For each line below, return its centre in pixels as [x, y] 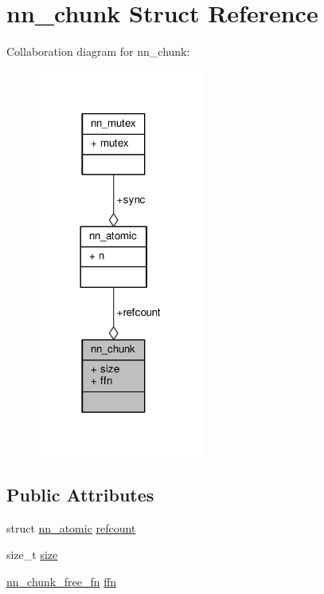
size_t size [32, 555]
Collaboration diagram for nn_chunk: [98, 51]
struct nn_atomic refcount [71, 527]
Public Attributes [80, 494]
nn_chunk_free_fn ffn [62, 581]
